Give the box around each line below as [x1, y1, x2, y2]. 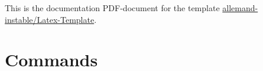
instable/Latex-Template [5, 13, 95, 25]
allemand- [222, 2, 258, 13]
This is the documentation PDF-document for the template [5, 2, 220, 13]
